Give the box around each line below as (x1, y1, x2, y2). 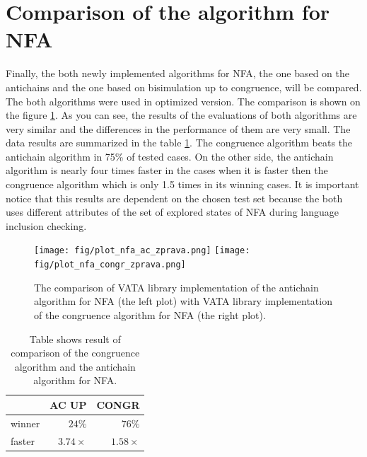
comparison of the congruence (11, 345, 140, 360)
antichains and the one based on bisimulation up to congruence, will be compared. (6, 79, 362, 94)
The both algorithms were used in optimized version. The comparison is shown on (6, 93, 361, 108)
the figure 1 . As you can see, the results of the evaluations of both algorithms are (6, 108, 357, 122)
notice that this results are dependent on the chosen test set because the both (6, 190, 343, 205)
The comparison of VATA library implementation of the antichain (34, 279, 319, 294)
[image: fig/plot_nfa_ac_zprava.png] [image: (34, 245, 250, 256)
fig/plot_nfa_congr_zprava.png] (34, 260, 186, 270)
